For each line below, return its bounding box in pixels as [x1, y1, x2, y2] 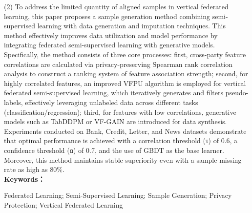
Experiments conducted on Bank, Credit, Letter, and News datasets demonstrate [4, 126, 247, 136]
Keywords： [4, 173, 45, 184]
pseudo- [225, 87, 249, 98]
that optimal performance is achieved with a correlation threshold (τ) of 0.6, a [4, 135, 238, 146]
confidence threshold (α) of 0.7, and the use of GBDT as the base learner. [4, 145, 224, 155]
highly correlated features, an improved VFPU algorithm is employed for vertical [4, 78, 246, 88]
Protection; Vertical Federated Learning [4, 199, 123, 210]
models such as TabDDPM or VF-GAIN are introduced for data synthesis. [4, 116, 227, 127]
